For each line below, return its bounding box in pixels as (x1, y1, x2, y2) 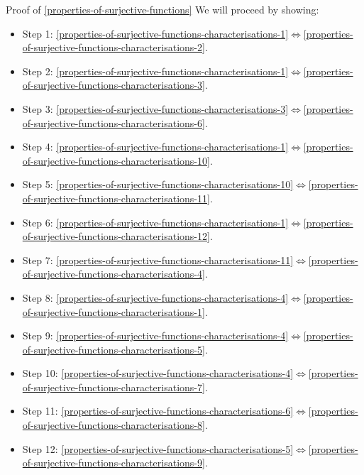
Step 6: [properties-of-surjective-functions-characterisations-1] (22, 214, 289, 229)
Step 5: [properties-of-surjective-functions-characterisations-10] (22, 177, 294, 192)
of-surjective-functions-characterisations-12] (22, 229, 210, 244)
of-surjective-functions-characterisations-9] (22, 455, 205, 470)
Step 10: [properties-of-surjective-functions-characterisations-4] (22, 366, 294, 381)
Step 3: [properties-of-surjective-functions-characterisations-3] (22, 101, 289, 116)
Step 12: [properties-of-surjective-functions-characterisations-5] (22, 441, 294, 456)
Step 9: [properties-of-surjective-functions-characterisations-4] (22, 328, 289, 343)
